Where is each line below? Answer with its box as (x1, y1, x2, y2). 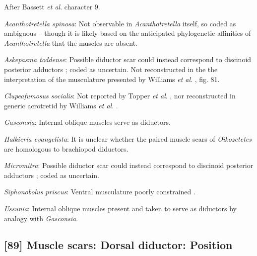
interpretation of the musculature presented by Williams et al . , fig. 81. (4, 74, 220, 84)
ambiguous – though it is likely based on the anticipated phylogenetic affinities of (4, 28, 251, 38)
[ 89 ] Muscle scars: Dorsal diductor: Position (4, 237, 233, 253)
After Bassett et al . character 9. (4, 1, 100, 11)
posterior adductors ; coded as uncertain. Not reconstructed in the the (4, 64, 218, 74)
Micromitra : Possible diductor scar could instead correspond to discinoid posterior (4, 160, 254, 171)
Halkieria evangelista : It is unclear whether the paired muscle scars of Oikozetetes (4, 133, 252, 144)
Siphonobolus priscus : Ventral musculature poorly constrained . (4, 186, 195, 197)
